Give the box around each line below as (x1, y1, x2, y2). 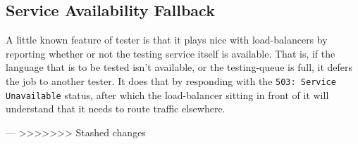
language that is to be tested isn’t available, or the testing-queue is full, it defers (6, 60, 353, 74)
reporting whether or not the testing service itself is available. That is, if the (6, 46, 335, 60)
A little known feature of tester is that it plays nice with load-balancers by (6, 32, 328, 47)
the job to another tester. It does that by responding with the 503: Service (6, 73, 336, 88)
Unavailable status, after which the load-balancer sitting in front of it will (6, 87, 329, 102)
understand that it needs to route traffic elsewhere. (6, 101, 226, 116)
